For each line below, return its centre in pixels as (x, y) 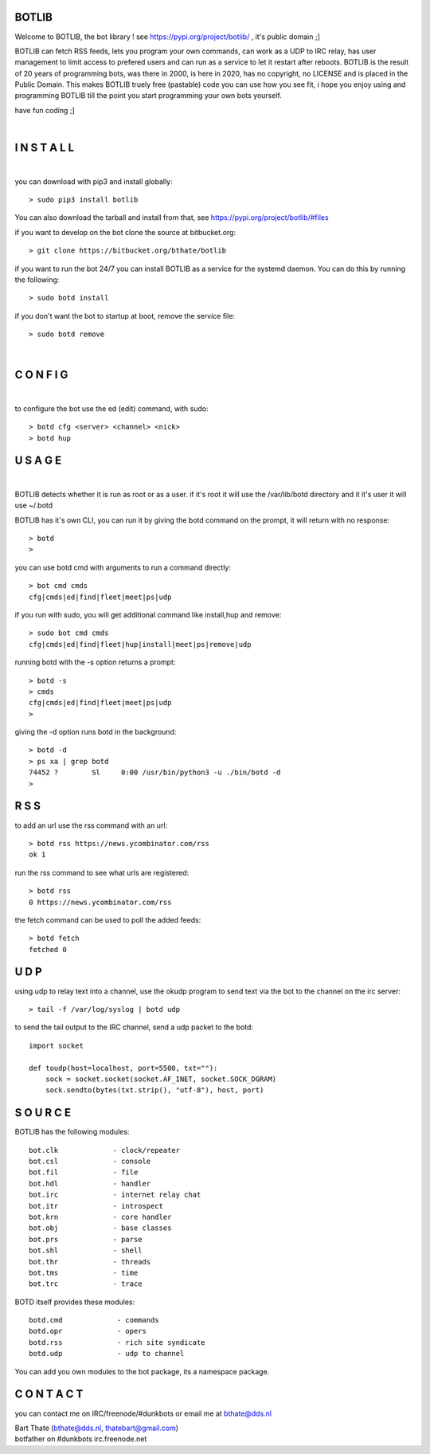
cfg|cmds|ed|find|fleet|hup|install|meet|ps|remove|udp (140, 644)
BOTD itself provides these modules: (75, 1302)
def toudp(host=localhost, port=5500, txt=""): (123, 1068)
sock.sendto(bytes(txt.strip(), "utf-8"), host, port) (154, 1090)
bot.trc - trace (86, 1284)
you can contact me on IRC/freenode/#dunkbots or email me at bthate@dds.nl (143, 1413)
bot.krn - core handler (100, 1217)
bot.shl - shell (86, 1250)
